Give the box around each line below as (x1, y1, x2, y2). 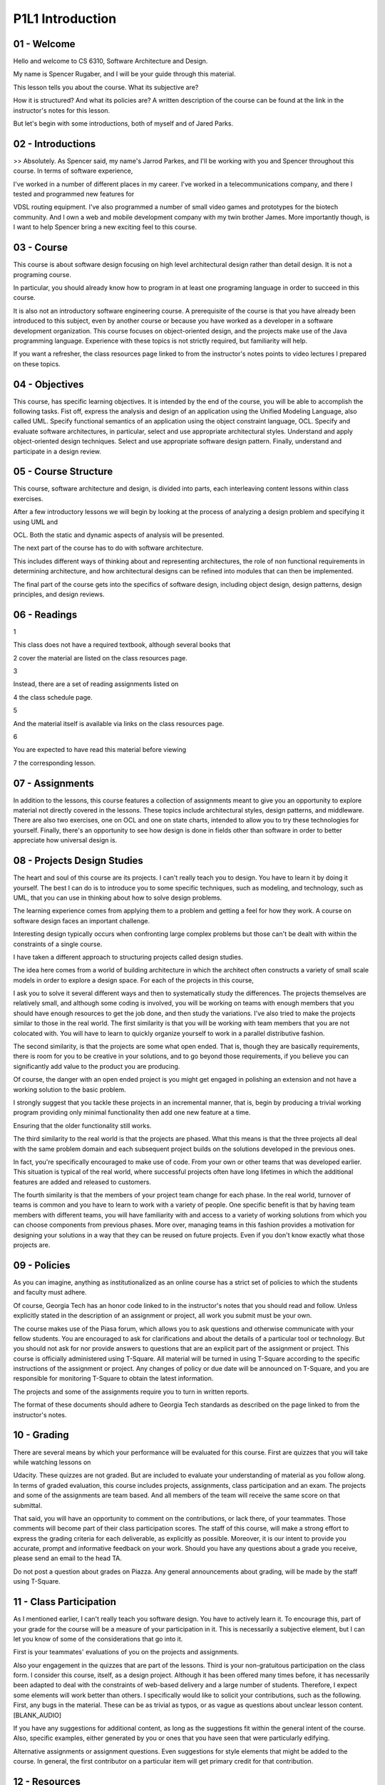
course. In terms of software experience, (13, 166, 133, 175)
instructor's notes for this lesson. (13, 106, 111, 114)
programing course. (13, 270, 71, 278)
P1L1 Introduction (13, 11, 117, 26)
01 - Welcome (13, 38, 76, 50)
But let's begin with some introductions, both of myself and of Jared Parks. (13, 119, 234, 128)
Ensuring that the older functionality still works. (13, 1121, 152, 1130)
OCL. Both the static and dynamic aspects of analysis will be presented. (13, 531, 225, 539)
